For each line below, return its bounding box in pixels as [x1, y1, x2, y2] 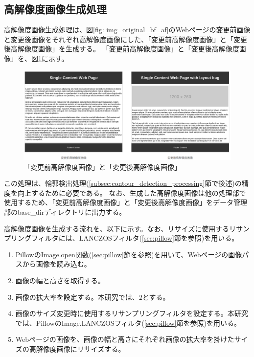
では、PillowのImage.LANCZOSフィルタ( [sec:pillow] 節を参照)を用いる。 [15, 317, 241, 328]
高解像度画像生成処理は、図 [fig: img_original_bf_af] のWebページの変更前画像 [4, 24, 251, 35]
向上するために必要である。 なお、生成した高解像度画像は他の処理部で [17, 187, 246, 198]
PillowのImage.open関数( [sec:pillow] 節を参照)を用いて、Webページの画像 [15, 249, 242, 259]
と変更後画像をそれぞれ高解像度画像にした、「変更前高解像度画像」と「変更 [4, 34, 247, 44]
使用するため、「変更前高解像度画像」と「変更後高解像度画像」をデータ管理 [4, 197, 247, 207]
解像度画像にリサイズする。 [36, 343, 125, 354]
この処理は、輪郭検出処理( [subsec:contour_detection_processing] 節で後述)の [4, 178, 242, 188]
